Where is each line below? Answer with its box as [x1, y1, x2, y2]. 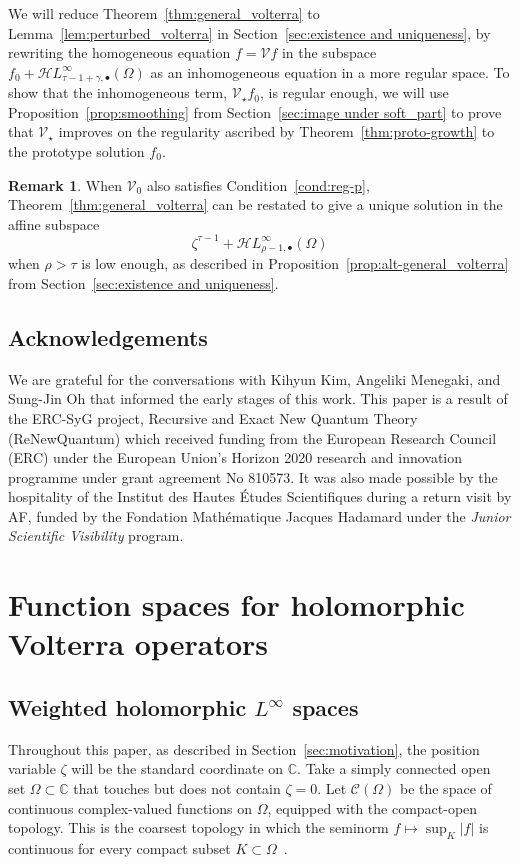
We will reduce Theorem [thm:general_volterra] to [8, 3, 320, 23]
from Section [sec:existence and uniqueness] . [8, 272, 279, 293]
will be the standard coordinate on [71, 758, 284, 779]
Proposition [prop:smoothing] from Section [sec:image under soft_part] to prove [8, 101, 502, 122]
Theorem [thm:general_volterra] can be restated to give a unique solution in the [8, 194, 503, 215]
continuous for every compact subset [8, 838, 231, 859]
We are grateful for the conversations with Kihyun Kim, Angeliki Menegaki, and [8, 368, 501, 389]
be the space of [399, 778, 492, 799]
